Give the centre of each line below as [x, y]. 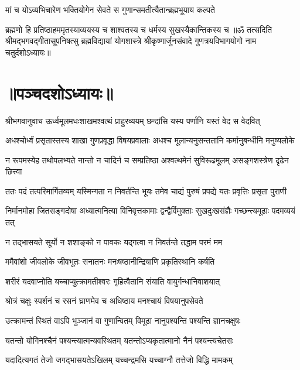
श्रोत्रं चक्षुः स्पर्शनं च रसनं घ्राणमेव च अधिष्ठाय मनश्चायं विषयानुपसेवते [104, 301]
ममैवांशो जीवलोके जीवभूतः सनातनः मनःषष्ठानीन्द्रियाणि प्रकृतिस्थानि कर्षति [110, 261]
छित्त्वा [14, 171]
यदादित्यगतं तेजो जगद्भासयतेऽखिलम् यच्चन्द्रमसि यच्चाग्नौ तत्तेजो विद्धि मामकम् [119, 360]
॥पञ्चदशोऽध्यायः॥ [59, 92]
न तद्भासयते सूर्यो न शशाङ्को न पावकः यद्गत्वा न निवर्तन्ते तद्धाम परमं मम [114, 241]
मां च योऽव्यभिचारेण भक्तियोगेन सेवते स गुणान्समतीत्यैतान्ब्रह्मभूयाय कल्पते [110, 9]
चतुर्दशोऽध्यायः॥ [28, 52]
